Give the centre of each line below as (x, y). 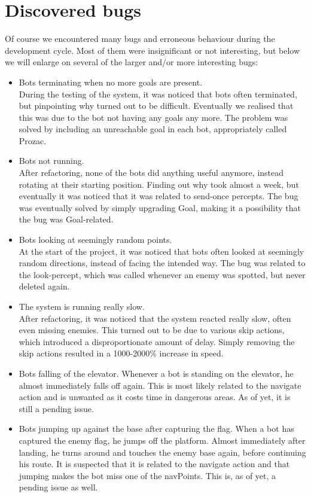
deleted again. (44, 286)
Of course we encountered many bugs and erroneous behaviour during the (140, 39)
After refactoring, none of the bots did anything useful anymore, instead (151, 173)
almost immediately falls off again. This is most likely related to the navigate (160, 385)
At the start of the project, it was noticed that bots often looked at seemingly (161, 251)
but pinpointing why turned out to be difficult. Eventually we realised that (156, 106)
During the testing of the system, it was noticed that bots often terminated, (158, 94)
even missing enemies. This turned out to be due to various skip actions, (152, 330)
